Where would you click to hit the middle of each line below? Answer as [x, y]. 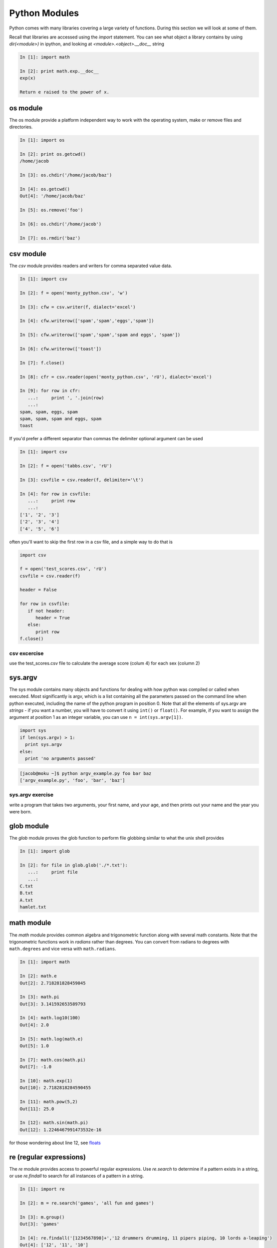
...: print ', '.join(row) [66, 398]
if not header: [46, 611]
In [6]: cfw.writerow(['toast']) [61, 349]
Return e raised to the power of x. [65, 92]
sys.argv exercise [31, 795]
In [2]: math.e [38, 976]
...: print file [53, 872]
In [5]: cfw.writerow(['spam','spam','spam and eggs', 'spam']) [100, 335]
